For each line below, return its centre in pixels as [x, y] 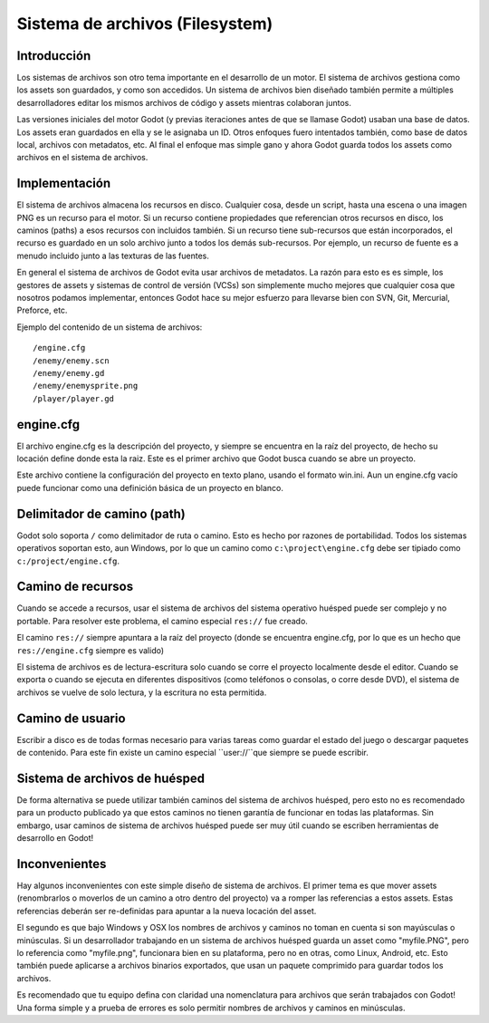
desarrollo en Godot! [55, 838]
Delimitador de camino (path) [101, 513]
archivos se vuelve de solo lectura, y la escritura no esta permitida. [142, 692]
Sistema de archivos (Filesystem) [145, 24]
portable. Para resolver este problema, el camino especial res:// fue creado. [162, 621]
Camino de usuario [71, 718]
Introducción [54, 56]
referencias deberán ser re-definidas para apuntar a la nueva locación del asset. [167, 911]
